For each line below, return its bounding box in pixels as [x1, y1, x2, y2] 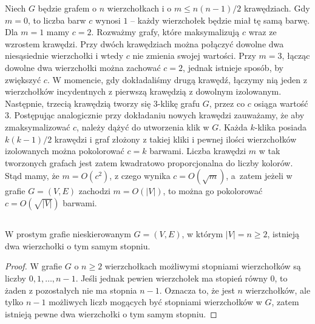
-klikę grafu [157, 96, 200, 109]
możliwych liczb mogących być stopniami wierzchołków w [49, 295, 262, 308]
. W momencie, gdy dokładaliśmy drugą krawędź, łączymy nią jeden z [47, 73, 307, 86]
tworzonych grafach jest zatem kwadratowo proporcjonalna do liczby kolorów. [5, 156, 293, 169]
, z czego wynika [109, 169, 171, 182]
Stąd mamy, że [5, 169, 59, 182]
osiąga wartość [254, 96, 308, 109]
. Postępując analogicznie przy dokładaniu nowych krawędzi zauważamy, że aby [9, 109, 305, 121]
